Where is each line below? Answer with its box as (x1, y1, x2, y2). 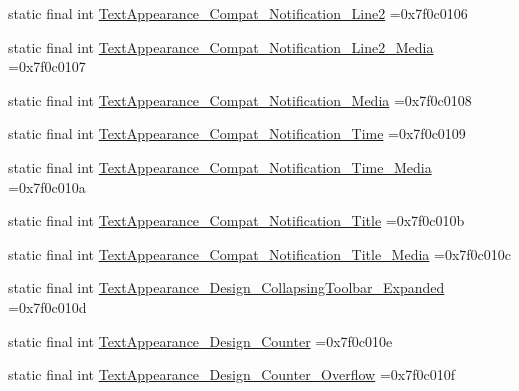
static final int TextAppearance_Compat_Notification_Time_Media (8, 156, 432, 177)
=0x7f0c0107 (8, 56, 86, 77)
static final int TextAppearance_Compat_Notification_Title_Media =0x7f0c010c (8, 243, 511, 264)
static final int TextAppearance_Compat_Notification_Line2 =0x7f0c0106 (8, 3, 468, 23)
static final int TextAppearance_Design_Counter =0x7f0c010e (8, 330, 393, 351)
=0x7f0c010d (8, 296, 87, 317)
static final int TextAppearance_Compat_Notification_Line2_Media (8, 36, 434, 57)
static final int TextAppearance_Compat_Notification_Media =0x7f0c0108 (8, 89, 472, 110)
